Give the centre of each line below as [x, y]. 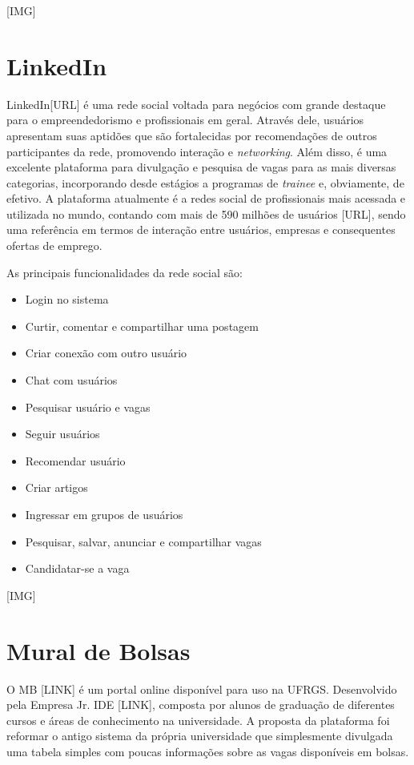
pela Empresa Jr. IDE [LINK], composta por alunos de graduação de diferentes [201, 705]
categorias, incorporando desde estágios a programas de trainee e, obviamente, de [205, 182]
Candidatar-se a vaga [77, 568]
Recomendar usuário [75, 460]
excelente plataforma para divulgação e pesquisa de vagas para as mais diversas [201, 167]
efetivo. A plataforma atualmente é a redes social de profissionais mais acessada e [206, 198]
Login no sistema [67, 299]
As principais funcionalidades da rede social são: [125, 272]
